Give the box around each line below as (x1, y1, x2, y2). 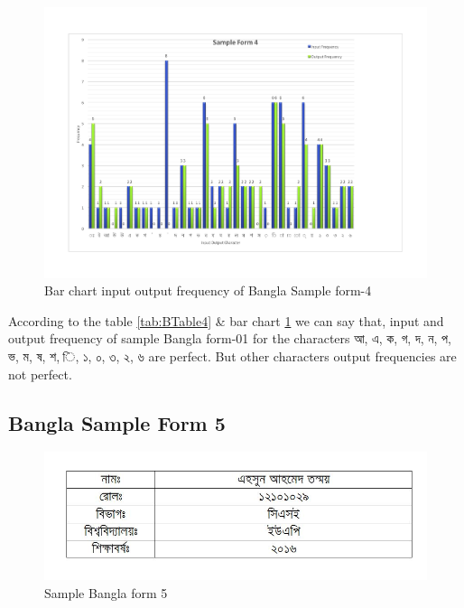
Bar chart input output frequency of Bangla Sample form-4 (44, 281, 372, 300)
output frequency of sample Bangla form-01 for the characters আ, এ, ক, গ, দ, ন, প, (8, 329, 451, 348)
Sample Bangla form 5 (44, 583, 168, 602)
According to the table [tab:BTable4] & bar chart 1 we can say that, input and (8, 311, 444, 330)
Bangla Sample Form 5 (8, 408, 226, 436)
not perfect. (8, 364, 72, 383)
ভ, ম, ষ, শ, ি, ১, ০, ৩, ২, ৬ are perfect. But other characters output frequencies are (8, 347, 457, 366)
